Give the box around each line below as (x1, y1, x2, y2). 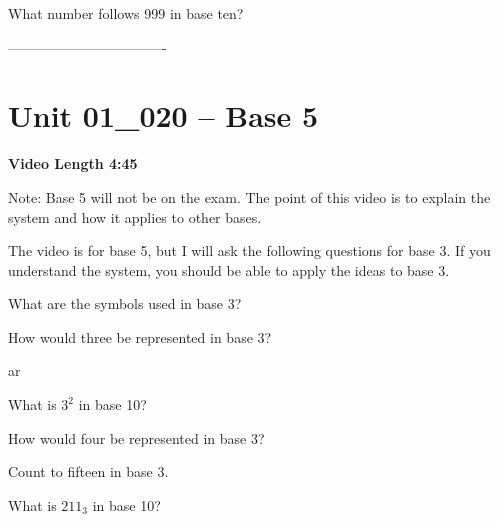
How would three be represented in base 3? (8, 326, 272, 347)
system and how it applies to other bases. (8, 206, 262, 227)
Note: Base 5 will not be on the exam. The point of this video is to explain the (8, 186, 491, 207)
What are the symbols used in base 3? (8, 293, 242, 314)
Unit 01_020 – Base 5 (8, 95, 319, 136)
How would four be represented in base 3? (8, 427, 265, 448)
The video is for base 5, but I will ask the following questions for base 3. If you (8, 240, 491, 261)
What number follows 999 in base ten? (8, 3, 244, 23)
